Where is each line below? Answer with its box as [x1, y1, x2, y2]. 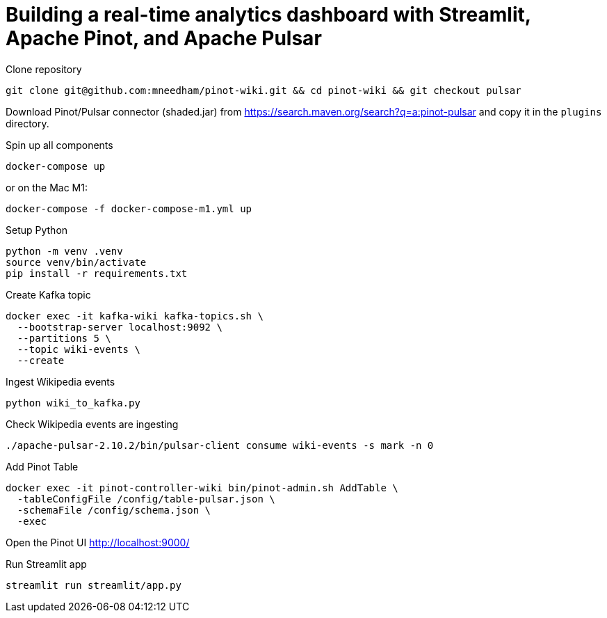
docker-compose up [6, 160, 106, 172]
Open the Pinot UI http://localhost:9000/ [6, 536, 190, 548]
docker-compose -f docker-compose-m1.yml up [6, 203, 252, 214]
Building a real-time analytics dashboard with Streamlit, [6, 3, 531, 26]
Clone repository [6, 63, 82, 75]
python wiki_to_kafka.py [6, 397, 140, 409]
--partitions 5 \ [17, 332, 111, 344]
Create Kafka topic [6, 288, 91, 301]
